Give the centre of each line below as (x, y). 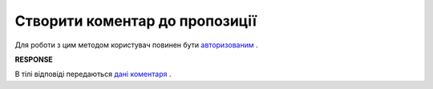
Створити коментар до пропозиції (136, 21)
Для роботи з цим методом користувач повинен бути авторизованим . (136, 45)
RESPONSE (34, 59)
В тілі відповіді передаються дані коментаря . (93, 74)
